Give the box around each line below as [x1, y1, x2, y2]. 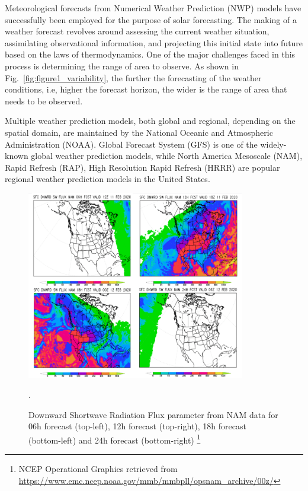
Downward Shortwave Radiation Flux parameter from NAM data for [28, 408, 278, 420]
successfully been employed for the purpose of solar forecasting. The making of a [5, 13, 297, 25]
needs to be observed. [5, 94, 83, 107]
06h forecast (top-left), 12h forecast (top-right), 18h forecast [28, 420, 246, 432]
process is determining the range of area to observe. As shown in [5, 59, 239, 72]
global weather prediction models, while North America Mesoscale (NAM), [31, 149, 303, 162]
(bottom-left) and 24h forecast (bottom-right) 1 [28, 432, 201, 446]
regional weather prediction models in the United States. [5, 173, 210, 185]
